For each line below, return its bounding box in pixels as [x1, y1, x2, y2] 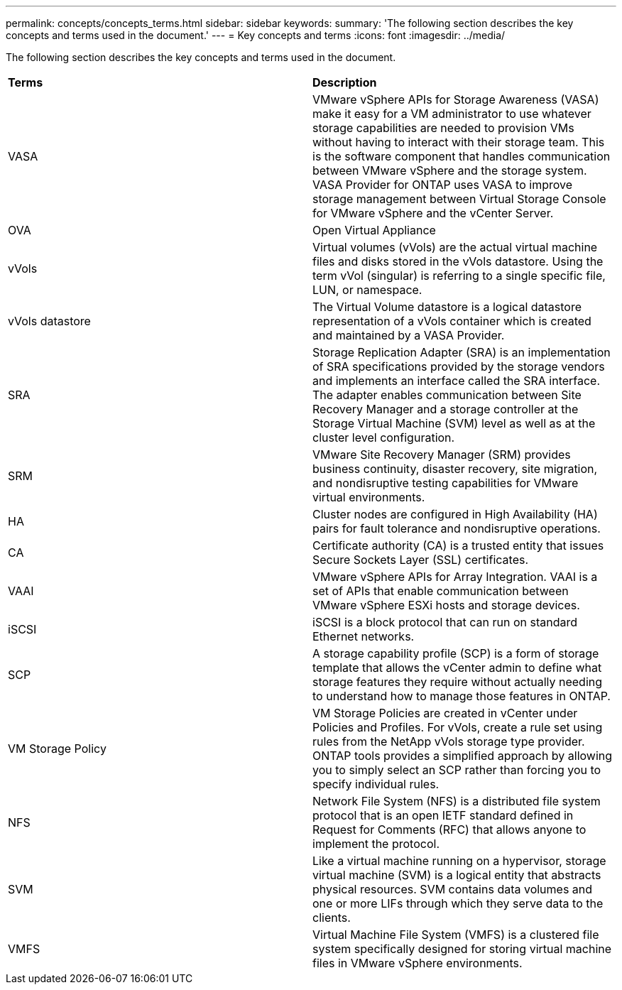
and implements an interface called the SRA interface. [312, 374, 601, 388]
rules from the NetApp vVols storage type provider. [312, 734, 585, 749]
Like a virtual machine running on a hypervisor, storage [312, 854, 606, 868]
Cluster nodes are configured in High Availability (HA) [312, 507, 598, 521]
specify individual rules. [312, 777, 440, 791]
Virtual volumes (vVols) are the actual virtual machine [312, 240, 598, 254]
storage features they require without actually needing [312, 675, 603, 689]
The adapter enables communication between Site [312, 388, 582, 402]
